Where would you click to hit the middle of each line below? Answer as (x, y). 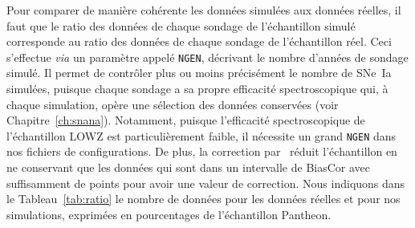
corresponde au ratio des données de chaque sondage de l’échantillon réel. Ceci (199, 41)
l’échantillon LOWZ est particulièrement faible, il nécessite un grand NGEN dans (201, 135)
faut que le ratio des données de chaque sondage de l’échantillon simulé (181, 25)
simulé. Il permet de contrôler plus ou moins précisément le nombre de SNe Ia (199, 73)
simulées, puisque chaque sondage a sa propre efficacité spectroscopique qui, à (197, 89)
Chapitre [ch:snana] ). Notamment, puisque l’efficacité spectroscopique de (186, 120)
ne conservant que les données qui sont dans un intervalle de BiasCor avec (188, 167)
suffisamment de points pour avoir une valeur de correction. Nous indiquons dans (206, 183)
